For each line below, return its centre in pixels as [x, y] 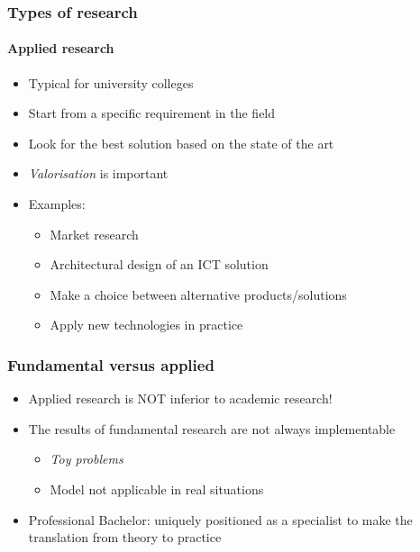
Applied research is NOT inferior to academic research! [180, 398]
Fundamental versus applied [111, 364]
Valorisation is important [98, 173]
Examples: [57, 204]
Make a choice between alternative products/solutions [198, 294]
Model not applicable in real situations [157, 489]
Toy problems [87, 459]
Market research [94, 234]
